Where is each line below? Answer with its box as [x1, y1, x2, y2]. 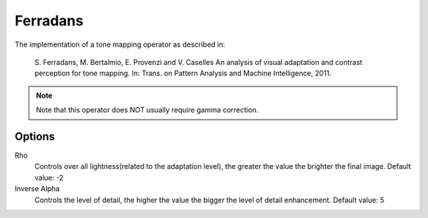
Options [14, 129, 55, 143]
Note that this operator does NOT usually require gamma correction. [36, 105, 259, 115]
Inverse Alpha [14, 184, 60, 193]
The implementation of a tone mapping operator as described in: [14, 40, 226, 49]
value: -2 [34, 173, 63, 182]
